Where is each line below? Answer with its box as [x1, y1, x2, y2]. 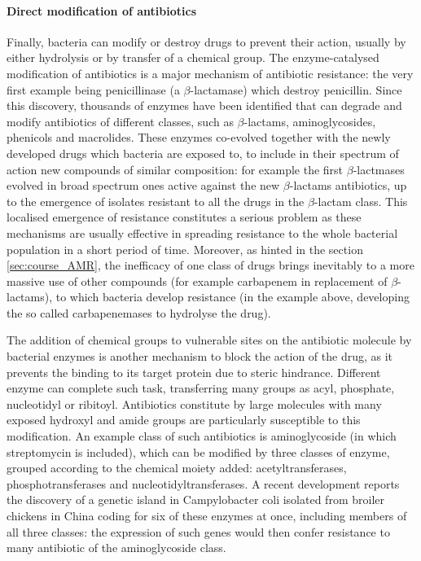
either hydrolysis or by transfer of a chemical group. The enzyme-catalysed [7, 49, 379, 66]
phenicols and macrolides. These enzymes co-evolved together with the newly [7, 129, 391, 146]
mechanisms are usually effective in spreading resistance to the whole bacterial [7, 224, 398, 241]
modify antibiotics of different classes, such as [7, 112, 234, 129]
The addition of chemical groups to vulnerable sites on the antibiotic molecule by [7, 331, 412, 348]
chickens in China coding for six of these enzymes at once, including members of [7, 507, 407, 524]
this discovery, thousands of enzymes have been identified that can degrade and [7, 97, 402, 114]
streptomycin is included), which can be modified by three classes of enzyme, [7, 443, 390, 460]
